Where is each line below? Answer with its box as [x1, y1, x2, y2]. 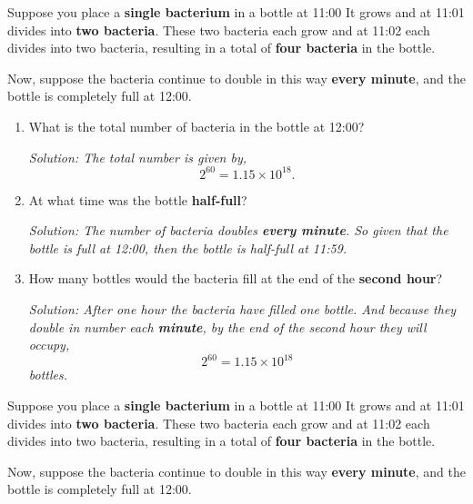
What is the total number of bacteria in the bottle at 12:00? [28, 116, 365, 135]
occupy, [28, 335, 70, 354]
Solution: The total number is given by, [28, 147, 247, 166]
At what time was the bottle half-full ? [28, 190, 247, 209]
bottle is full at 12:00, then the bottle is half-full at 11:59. [28, 238, 347, 257]
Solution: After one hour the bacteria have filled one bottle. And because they [28, 300, 457, 319]
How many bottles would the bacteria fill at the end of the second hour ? [28, 269, 443, 288]
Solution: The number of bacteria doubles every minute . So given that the [28, 221, 448, 240]
